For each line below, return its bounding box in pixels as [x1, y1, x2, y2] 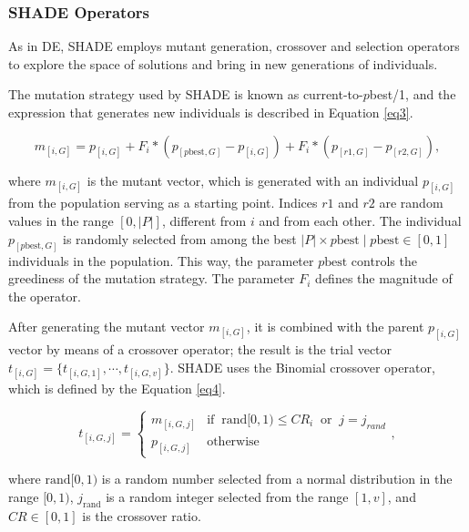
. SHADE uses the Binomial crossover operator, [169, 357, 435, 376]
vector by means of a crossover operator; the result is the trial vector [8, 340, 393, 359]
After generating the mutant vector [8, 317, 205, 336]
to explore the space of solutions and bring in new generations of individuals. [8, 54, 438, 73]
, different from [161, 211, 247, 230]
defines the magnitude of [315, 269, 453, 288]
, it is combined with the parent [246, 317, 424, 336]
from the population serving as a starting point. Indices [8, 193, 318, 212]
